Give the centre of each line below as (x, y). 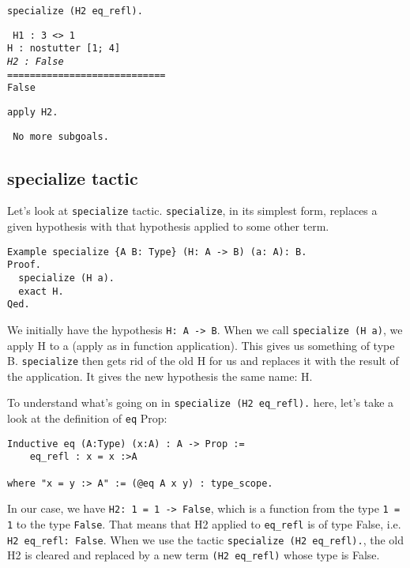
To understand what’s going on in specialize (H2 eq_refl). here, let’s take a (201, 402)
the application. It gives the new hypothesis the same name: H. (160, 376)
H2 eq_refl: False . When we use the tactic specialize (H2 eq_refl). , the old (206, 539)
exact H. (41, 291)
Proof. (24, 265)
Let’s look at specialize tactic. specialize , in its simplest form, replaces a (192, 211)
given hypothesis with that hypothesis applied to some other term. (168, 226)
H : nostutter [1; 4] (64, 49)
